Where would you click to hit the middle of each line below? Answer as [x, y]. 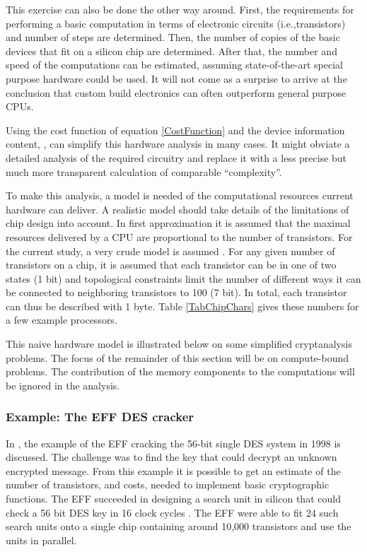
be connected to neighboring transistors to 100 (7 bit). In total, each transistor [176, 292]
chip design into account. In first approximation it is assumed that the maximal [178, 223]
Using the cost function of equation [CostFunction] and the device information [175, 130]
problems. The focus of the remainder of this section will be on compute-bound [177, 357]
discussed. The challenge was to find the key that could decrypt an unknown [171, 457]
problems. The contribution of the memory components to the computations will [180, 371]
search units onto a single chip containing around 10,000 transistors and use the [179, 526]
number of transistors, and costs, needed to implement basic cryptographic [168, 485]
